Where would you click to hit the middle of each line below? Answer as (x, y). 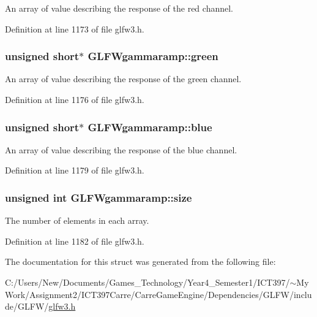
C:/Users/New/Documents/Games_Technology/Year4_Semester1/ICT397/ (147, 282)
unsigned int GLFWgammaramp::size (99, 197)
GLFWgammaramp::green (153, 56)
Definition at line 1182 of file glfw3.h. (75, 241)
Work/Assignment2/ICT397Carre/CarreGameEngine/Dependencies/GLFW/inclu (158, 294)
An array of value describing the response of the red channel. (119, 8)
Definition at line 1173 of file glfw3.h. (75, 29)
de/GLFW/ (27, 306)
